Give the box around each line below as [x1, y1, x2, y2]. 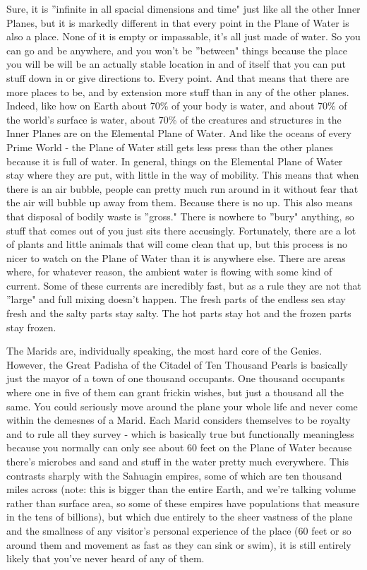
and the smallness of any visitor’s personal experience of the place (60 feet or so [6, 523, 351, 538]
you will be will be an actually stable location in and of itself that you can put [6, 57, 346, 71]
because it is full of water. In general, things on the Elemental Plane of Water [6, 153, 343, 168]
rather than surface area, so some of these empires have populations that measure [6, 495, 360, 510]
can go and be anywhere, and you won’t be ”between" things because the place [6, 42, 347, 57]
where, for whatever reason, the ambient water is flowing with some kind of [6, 264, 332, 279]
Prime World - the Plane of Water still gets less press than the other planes [6, 139, 333, 154]
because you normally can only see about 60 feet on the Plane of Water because [6, 440, 352, 455]
